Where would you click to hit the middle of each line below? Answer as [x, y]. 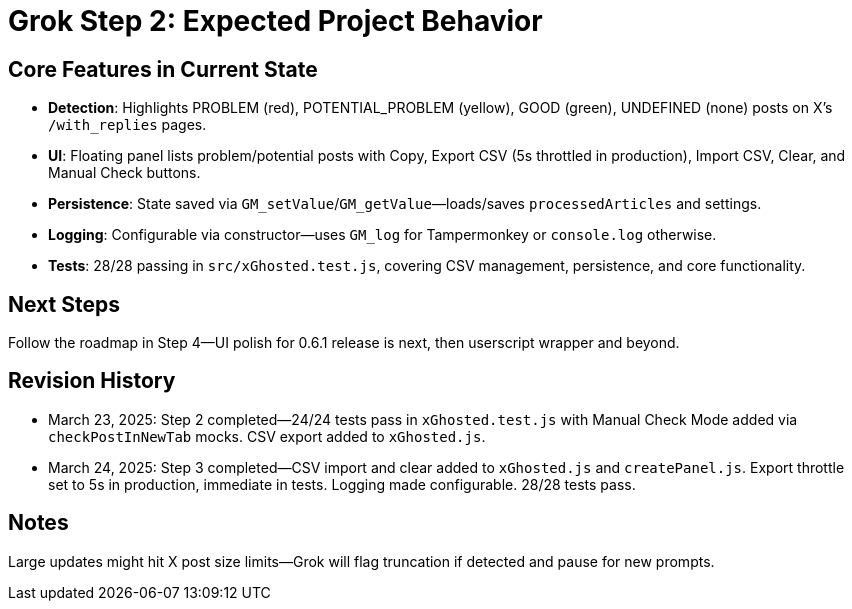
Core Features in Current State [163, 69]
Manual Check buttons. [124, 173]
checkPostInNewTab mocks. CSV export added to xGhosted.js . [267, 436]
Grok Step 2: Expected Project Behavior [275, 21]
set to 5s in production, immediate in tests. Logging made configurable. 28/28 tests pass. [342, 484]
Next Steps [64, 304]
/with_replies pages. [127, 125]
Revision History [92, 381]
